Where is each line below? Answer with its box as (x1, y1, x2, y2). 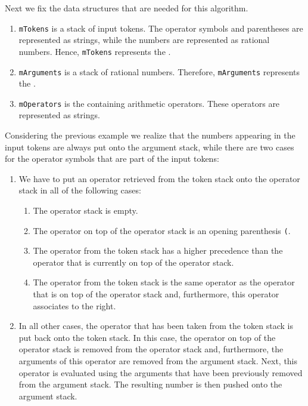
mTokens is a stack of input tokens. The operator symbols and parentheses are (18, 21, 303, 34)
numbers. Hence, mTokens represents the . (18, 45, 171, 57)
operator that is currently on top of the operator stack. (33, 256, 234, 268)
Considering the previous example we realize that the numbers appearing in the (5, 129, 295, 141)
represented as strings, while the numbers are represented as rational (18, 33, 270, 46)
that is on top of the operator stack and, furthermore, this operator (33, 288, 279, 300)
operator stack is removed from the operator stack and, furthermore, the (18, 343, 284, 355)
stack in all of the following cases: (18, 184, 141, 196)
